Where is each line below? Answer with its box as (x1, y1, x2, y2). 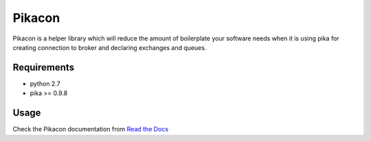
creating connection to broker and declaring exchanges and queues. (12, 43, 207, 51)
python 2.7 (30, 79, 61, 88)
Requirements (12, 62, 75, 73)
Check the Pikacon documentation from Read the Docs (12, 125, 168, 133)
